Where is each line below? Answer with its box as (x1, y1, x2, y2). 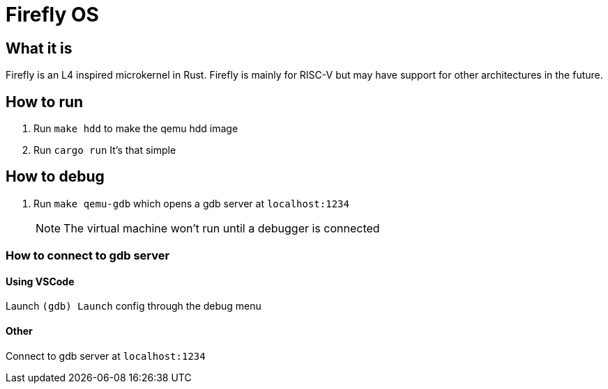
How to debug (6, 168, 105, 186)
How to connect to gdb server (6, 248, 170, 263)
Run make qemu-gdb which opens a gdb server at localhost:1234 (33, 197, 349, 209)
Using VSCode (6, 275, 75, 287)
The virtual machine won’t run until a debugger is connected (63, 221, 380, 235)
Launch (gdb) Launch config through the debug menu (6, 300, 261, 312)
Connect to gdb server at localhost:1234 (6, 349, 206, 362)
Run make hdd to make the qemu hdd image (33, 122, 238, 135)
